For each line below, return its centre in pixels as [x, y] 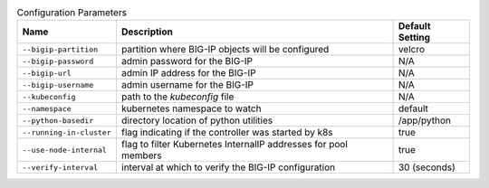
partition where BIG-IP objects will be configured [225, 50]
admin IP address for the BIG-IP [189, 73]
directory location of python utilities [197, 120]
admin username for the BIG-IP [187, 85]
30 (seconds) [427, 167]
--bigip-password [58, 61]
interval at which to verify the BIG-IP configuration [228, 167]
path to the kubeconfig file [177, 97]
